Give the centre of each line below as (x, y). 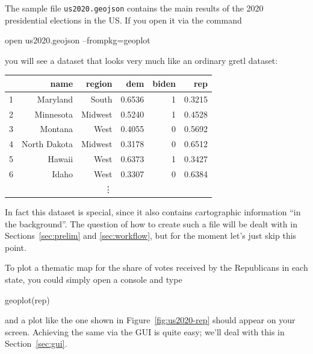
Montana (57, 129)
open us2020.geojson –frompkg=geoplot (78, 40)
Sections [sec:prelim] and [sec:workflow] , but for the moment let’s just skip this (151, 235)
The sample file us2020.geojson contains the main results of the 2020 (134, 8)
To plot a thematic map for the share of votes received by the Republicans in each (156, 267)
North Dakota (48, 144)
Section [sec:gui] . (36, 343)
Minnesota (54, 114)
